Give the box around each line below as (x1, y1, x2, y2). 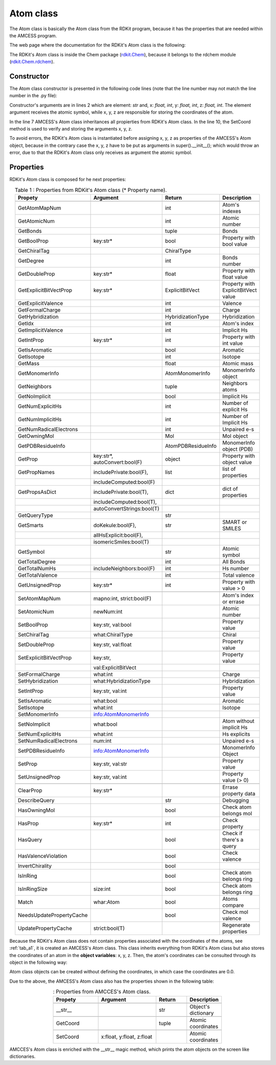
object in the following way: (9, 959, 67, 965)
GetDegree (18, 257, 44, 264)
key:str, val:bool (93, 621, 131, 628)
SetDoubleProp (18, 641, 55, 648)
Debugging (222, 796, 249, 803)
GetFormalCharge (18, 306, 61, 313)
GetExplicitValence (18, 299, 63, 307)
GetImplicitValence (18, 327, 63, 334)
